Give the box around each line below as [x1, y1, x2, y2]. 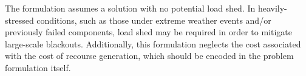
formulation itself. [5, 61, 71, 74]
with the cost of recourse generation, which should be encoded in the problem [5, 49, 294, 62]
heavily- [257, 2, 287, 14]
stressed [5, 13, 34, 26]
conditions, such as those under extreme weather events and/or [36, 13, 271, 26]
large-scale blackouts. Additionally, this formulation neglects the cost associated [5, 37, 301, 50]
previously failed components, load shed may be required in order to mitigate [5, 26, 292, 38]
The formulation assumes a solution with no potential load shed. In [5, 2, 256, 14]
